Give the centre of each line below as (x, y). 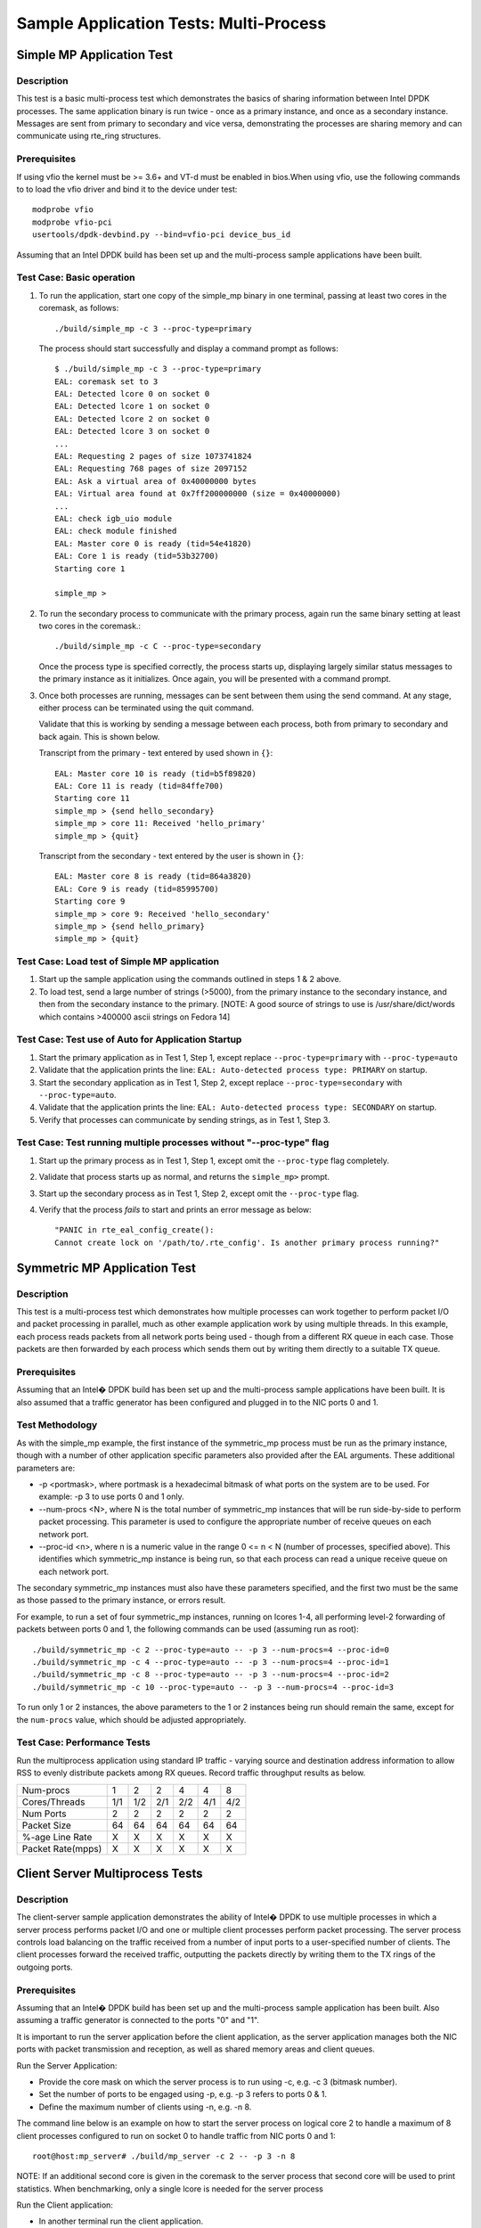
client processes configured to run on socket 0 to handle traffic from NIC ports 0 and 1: (176, 2135)
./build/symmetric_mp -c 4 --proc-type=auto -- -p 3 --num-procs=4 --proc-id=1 (211, 1663)
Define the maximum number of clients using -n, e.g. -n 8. (145, 2107)
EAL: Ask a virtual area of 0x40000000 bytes (156, 481)
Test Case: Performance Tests (83, 1742)
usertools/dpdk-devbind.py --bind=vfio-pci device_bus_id (162, 235)
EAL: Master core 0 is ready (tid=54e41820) (154, 543)
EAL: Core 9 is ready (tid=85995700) (137, 889)
